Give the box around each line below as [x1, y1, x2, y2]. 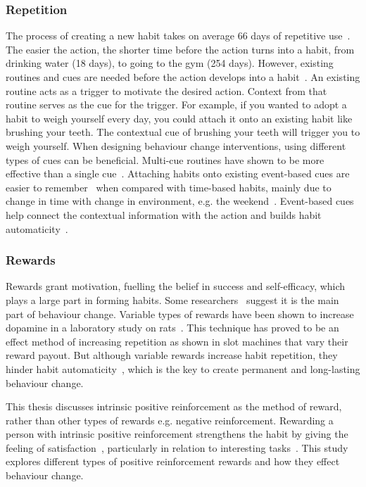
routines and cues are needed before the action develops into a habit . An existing [6, 70, 360, 84]
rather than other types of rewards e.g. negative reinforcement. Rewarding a [6, 412, 334, 427]
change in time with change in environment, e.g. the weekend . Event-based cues [6, 194, 354, 208]
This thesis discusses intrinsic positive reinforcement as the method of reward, [6, 399, 342, 414]
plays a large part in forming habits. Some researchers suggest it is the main [6, 292, 339, 307]
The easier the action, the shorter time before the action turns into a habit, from [6, 42, 355, 56]
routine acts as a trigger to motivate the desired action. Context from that [6, 83, 327, 98]
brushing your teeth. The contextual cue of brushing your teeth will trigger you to [6, 125, 360, 139]
